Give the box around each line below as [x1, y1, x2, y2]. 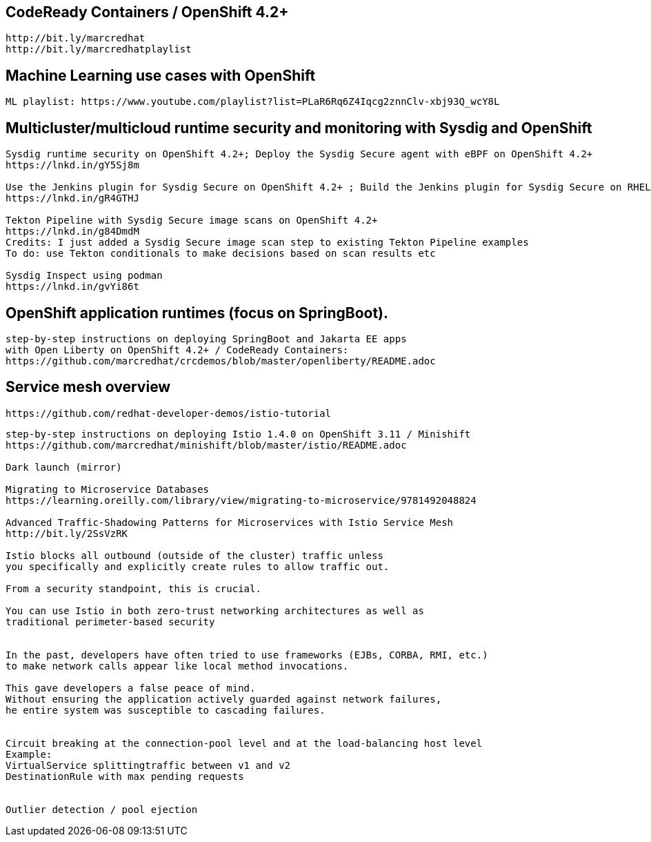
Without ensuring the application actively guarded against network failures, [6, 693, 442, 705]
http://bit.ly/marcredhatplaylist [6, 43, 192, 55]
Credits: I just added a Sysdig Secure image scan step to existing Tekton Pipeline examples [6, 237, 529, 248]
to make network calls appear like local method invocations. [6, 660, 349, 672]
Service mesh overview [6, 378, 171, 396]
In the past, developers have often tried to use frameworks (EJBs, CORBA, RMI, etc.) [6, 649, 488, 660]
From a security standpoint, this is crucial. [6, 582, 261, 594]
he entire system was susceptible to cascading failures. [6, 704, 325, 716]
